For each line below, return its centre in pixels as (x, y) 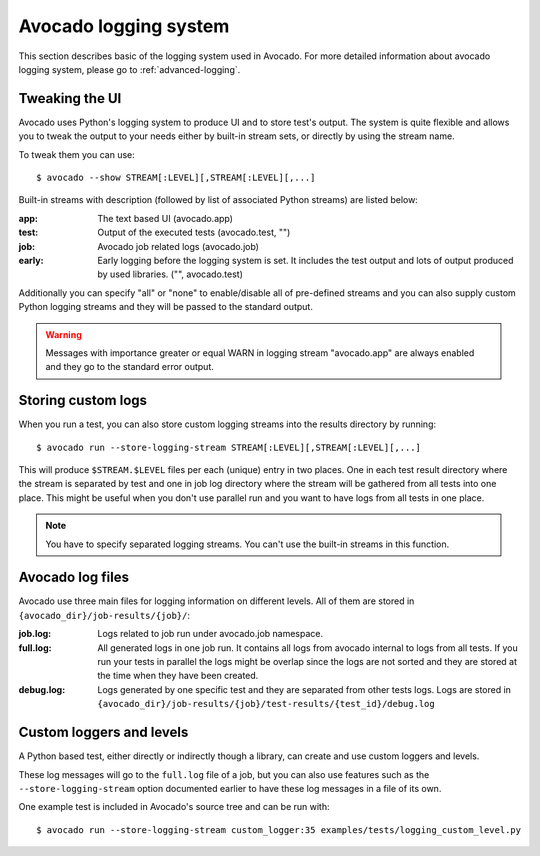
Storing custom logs (83, 400)
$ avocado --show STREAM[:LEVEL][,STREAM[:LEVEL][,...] (176, 178)
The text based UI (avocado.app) (165, 218)
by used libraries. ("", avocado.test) (170, 274)
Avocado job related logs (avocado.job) (178, 246)
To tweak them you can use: (76, 154)
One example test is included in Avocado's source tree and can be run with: (174, 807)
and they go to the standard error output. (130, 367)
